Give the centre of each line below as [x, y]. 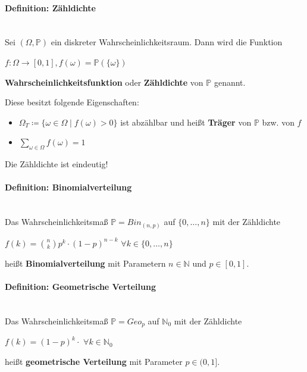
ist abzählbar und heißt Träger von [186, 122]
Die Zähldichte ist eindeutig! [57, 164]
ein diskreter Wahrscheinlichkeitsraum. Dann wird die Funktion [167, 42]
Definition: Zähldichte [50, 7]
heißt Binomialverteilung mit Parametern [85, 263]
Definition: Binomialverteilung [68, 187]
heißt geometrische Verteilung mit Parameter [94, 361]
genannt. [230, 82]
